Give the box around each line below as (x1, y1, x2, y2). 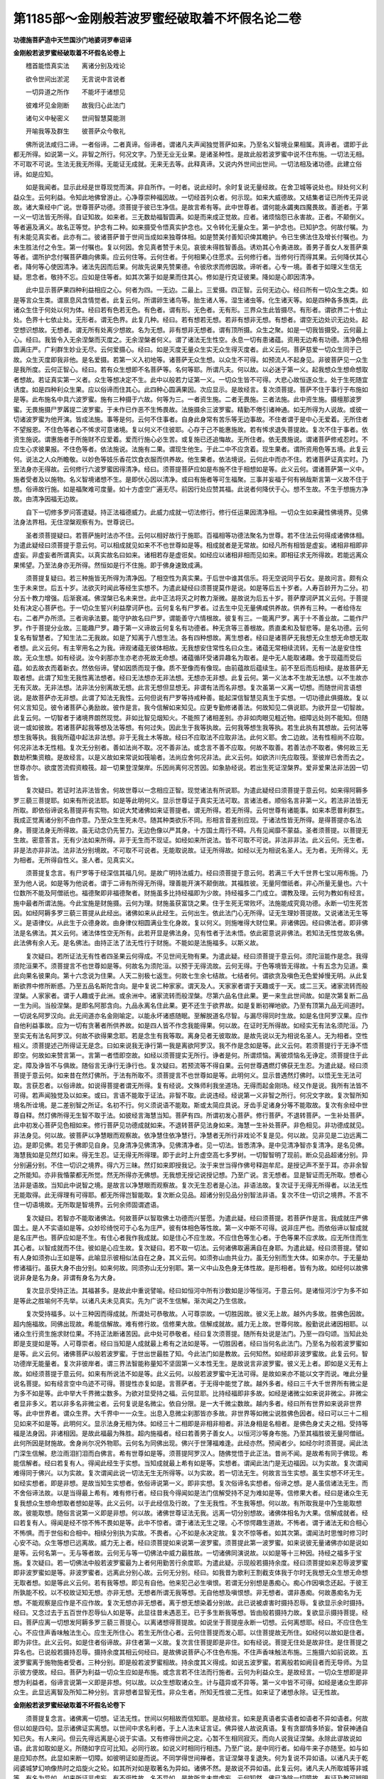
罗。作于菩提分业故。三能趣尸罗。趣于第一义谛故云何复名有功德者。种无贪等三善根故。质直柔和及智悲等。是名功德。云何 (13, 623, 368, 633)
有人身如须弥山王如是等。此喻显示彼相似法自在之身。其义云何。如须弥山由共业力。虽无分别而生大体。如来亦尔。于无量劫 (13, 1253, 368, 1262)
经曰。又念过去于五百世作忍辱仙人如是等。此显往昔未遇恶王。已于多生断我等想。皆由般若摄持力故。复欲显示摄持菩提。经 (13, 1608, 368, 1617)
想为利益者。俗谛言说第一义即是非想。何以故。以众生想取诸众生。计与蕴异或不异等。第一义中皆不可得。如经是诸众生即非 (13, 1678, 368, 1686)
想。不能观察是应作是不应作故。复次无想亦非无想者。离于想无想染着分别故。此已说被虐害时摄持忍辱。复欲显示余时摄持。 (13, 1598, 368, 1607)
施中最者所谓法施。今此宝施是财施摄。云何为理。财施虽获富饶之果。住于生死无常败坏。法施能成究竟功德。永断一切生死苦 (13, 899, 368, 907)
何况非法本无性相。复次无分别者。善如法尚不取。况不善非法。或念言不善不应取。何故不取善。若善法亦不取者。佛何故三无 (13, 743, 368, 751)
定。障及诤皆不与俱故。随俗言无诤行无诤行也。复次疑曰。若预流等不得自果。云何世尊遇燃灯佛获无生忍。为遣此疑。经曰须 (13, 1061, 368, 1070)
